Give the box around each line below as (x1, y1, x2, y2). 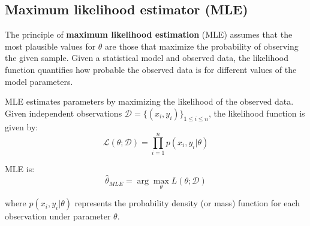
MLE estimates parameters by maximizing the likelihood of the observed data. (5, 95, 294, 108)
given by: (5, 120, 38, 133)
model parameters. (5, 75, 73, 87)
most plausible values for (5, 39, 96, 52)
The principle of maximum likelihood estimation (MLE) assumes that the (5, 28, 293, 41)
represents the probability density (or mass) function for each (74, 197, 300, 209)
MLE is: (5, 163, 35, 175)
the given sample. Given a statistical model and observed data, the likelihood (5, 51, 288, 64)
